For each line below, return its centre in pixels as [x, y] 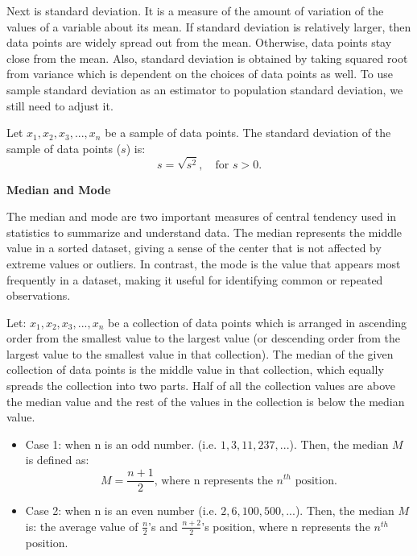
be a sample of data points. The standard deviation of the [248, 133]
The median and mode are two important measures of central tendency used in [202, 216]
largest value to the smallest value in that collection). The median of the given [200, 353]
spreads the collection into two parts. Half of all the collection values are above [201, 386]
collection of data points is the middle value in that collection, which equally [195, 369]
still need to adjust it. [60, 105]
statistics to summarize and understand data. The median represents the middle [204, 232]
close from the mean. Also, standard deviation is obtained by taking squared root [207, 58]
